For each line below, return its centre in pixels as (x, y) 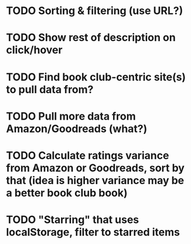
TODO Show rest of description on (91, 38)
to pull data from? (50, 89)
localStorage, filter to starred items (93, 232)
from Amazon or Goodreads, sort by (95, 168)
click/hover (34, 50)
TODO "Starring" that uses (73, 220)
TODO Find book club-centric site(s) (96, 77)
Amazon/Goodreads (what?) (77, 129)
